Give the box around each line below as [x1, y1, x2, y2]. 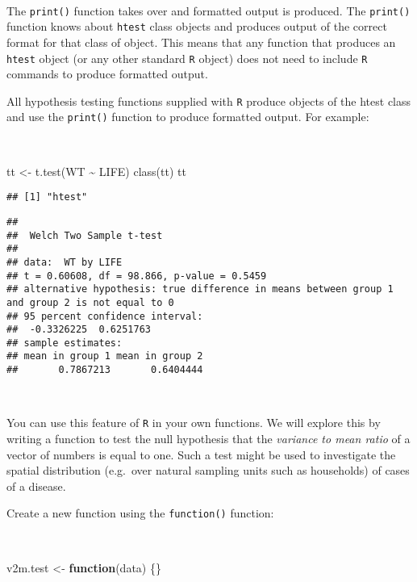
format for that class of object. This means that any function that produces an [6, 33, 396, 50]
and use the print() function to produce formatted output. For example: [6, 108, 369, 125]
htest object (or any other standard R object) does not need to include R [6, 49, 368, 66]
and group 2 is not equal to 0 [6, 296, 174, 308]
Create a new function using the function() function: [6, 505, 274, 521]
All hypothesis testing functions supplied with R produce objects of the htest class [6, 92, 411, 109]
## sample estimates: [6, 337, 123, 349]
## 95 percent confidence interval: [6, 310, 203, 322]
